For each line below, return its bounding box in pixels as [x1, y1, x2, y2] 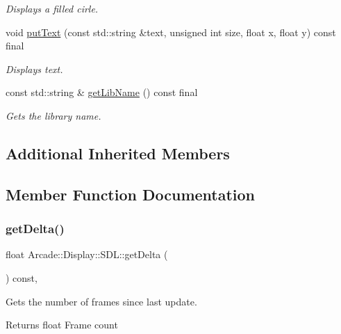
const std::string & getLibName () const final [6, 85, 198, 100]
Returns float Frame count [6, 317, 118, 332]
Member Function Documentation [6, 183, 256, 205]
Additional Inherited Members [6, 142, 230, 164]
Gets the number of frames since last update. [6, 294, 197, 308]
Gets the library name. [6, 108, 101, 122]
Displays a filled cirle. [6, 1, 99, 15]
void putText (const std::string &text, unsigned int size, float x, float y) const [6, 24, 336, 39]
